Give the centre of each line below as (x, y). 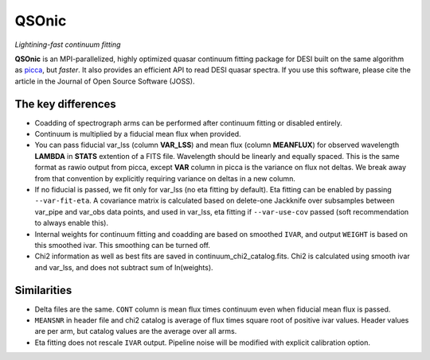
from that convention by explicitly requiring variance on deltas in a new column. (165, 178)
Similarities (43, 290)
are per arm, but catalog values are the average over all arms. (136, 331)
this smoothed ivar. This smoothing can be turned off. (123, 245)
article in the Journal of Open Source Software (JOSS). (105, 81)
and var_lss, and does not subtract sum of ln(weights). (124, 267)
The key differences (66, 104)
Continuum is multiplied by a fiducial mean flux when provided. (138, 134)
